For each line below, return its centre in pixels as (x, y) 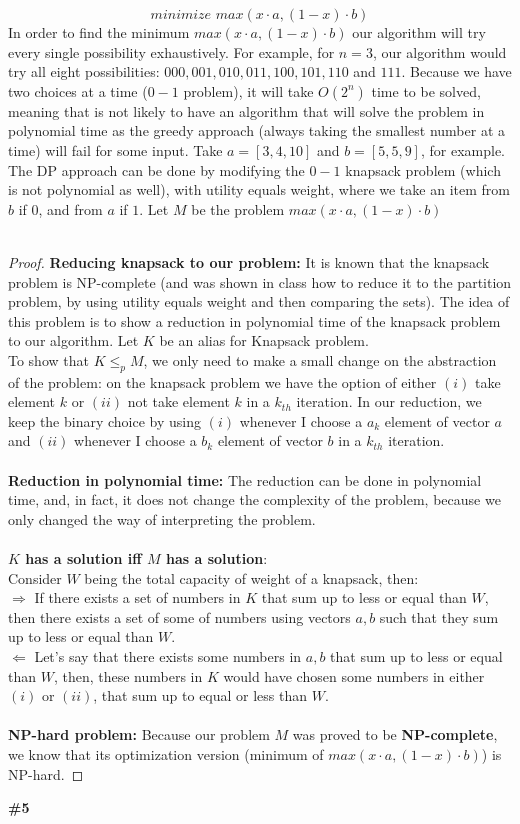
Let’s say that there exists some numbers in (168, 656)
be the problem (238, 208)
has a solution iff (83, 558)
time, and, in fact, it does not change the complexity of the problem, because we (254, 499)
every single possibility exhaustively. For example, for (171, 51)
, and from (70, 208)
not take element (178, 401)
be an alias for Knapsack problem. (264, 340)
